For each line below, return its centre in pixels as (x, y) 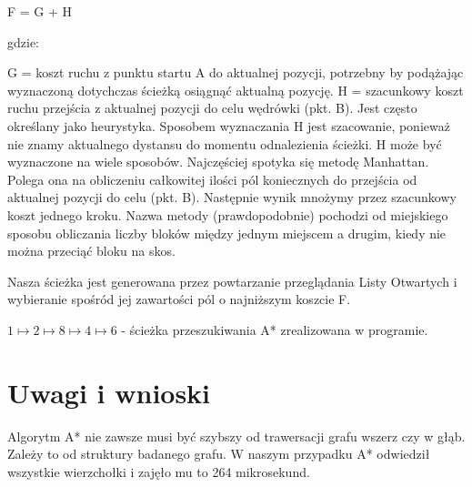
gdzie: (23, 41)
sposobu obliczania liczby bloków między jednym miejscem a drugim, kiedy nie (227, 233)
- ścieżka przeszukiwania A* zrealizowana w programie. (275, 329)
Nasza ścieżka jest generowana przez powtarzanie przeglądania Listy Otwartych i (232, 281)
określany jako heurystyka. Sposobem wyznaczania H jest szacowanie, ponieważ (229, 125)
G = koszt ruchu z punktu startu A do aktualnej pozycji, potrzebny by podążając (236, 72)
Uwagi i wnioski (109, 392)
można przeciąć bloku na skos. (91, 251)
